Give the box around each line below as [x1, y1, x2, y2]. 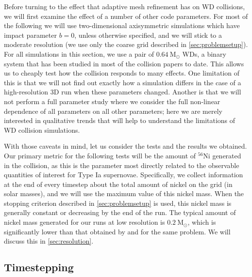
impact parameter [4, 30, 57, 40]
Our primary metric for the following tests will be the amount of [4, 150, 196, 160]
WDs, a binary [182, 48, 226, 59]
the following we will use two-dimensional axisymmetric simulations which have [4, 20, 240, 31]
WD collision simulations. [4, 124, 80, 135]
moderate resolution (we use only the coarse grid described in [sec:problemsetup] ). [4, 39, 248, 49]
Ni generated [203, 150, 241, 160]
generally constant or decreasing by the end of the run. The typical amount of [4, 207, 236, 217]
